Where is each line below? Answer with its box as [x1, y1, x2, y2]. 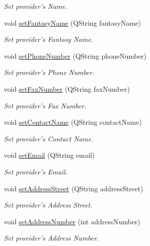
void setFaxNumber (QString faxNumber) [4, 83, 130, 94]
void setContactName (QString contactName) [4, 117, 142, 127]
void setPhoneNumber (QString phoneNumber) [4, 50, 147, 61]
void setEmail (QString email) [4, 150, 95, 160]
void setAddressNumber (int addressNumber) [4, 216, 141, 226]
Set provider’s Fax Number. [4, 100, 87, 110]
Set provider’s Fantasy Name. [4, 34, 93, 44]
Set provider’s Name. [4, 1, 67, 11]
